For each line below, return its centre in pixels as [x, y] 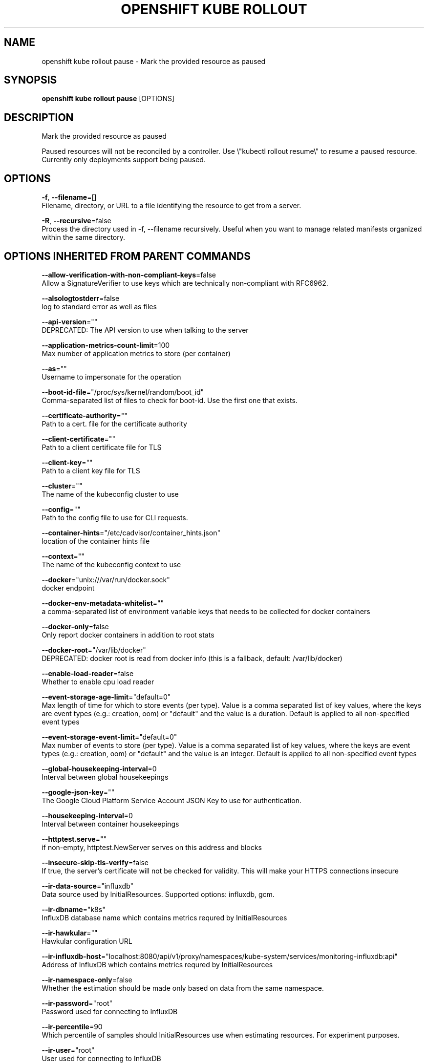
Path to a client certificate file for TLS [102, 447]
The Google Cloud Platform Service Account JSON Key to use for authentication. [172, 800]
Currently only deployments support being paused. [124, 160]
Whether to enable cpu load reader [98, 681]
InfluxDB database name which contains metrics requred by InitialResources [164, 917]
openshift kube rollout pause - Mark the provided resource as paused [154, 61]
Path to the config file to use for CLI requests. [115, 517]
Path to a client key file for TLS [91, 470]
